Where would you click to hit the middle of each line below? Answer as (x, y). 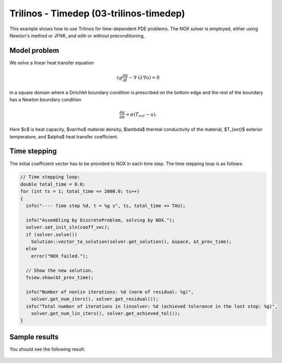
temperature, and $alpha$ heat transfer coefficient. (64, 136)
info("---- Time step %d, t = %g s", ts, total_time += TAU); (106, 206)
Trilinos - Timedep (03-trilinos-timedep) (97, 13)
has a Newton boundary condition (45, 99)
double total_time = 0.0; (53, 184)
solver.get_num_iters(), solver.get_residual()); (95, 299)
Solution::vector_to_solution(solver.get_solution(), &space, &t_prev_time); (131, 242)
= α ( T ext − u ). (141, 115)
